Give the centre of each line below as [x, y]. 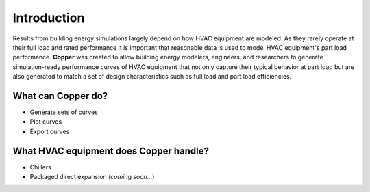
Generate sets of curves [64, 112]
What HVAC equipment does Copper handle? [111, 151]
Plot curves [46, 122]
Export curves [50, 131]
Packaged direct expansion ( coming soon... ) [92, 177]
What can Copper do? [60, 96]
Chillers [40, 167]
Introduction [49, 18]
